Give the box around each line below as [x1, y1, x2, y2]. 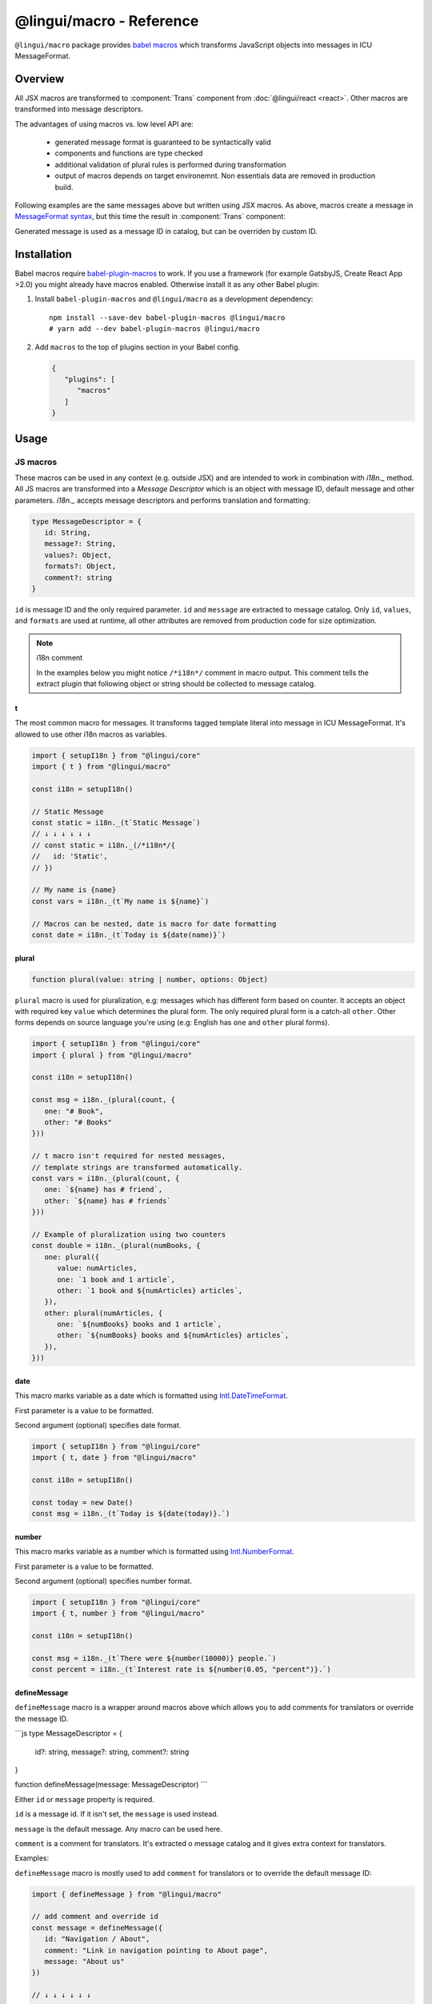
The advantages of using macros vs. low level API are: [14, 119, 194, 128]
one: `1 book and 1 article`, [57, 1275, 176, 1284]
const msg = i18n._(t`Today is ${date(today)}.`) [31, 1509, 230, 1518]
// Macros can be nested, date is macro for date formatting [31, 919, 277, 928]
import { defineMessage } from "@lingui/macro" [31, 1889, 222, 1899]
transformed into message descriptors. [14, 104, 144, 114]
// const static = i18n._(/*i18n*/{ [31, 840, 176, 850]
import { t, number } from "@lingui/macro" [31, 1609, 206, 1618]
